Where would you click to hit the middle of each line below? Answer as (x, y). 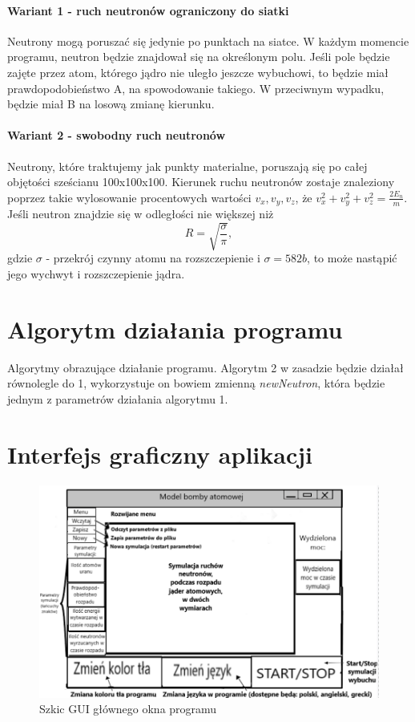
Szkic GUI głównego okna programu (128, 709)
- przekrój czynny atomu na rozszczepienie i (153, 258)
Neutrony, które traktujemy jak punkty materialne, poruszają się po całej (187, 166)
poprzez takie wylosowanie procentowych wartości (129, 197)
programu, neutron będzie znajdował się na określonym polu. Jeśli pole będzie (199, 57)
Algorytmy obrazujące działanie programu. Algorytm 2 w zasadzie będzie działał (205, 367)
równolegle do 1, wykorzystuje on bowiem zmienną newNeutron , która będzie (196, 383)
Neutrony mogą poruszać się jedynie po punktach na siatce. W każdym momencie (208, 41)
